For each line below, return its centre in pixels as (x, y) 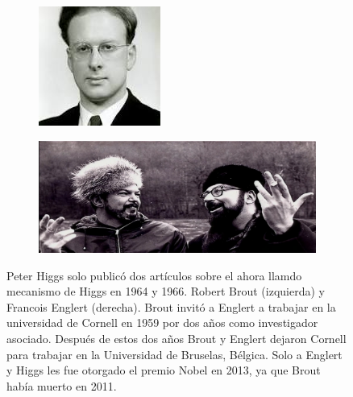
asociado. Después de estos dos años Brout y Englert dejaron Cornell (176, 338)
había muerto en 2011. (62, 385)
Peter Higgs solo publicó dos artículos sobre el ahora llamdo (154, 275)
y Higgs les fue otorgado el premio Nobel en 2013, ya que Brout (164, 370)
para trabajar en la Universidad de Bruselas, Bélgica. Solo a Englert (174, 354)
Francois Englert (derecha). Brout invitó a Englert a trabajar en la (171, 306)
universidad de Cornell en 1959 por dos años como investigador (162, 323)
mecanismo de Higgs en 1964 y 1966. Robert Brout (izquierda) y (166, 291)
